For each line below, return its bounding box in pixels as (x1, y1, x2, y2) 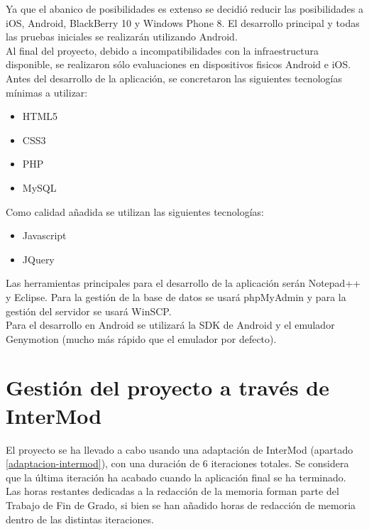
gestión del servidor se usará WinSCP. (6, 303, 172, 318)
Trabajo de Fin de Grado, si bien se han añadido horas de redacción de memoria (6, 497, 356, 512)
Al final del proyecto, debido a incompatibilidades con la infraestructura (6, 43, 319, 58)
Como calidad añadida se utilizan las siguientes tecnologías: (6, 204, 264, 219)
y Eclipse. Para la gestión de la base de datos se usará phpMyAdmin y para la (6, 289, 346, 304)
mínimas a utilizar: (6, 84, 88, 99)
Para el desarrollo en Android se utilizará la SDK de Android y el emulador (6, 317, 335, 332)
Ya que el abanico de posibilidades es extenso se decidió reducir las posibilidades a (6, 1, 363, 16)
